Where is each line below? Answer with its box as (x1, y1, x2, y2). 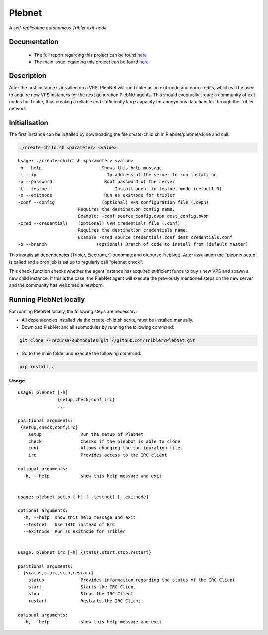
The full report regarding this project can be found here (34, 52, 147, 58)
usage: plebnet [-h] (18, 390, 68, 395)
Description (9, 72, 47, 80)
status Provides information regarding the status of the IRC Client (28, 577, 235, 583)
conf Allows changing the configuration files (28, 445, 183, 451)
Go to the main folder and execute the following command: (21, 350, 141, 356)
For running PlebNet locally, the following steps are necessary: (9, 308, 137, 314)
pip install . (19, 364, 54, 369)
